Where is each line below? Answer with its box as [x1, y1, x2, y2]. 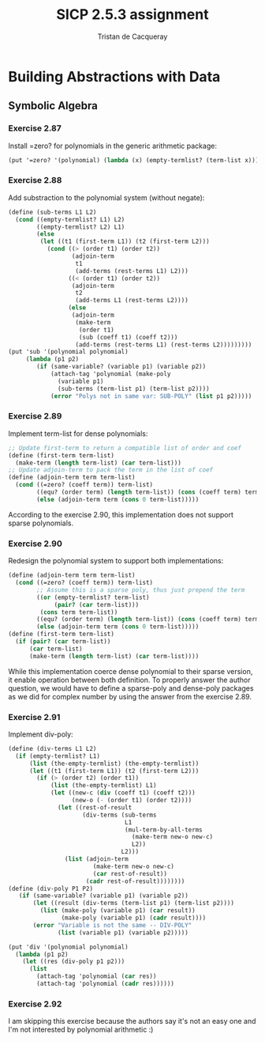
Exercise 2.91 [8, 711, 61, 722]
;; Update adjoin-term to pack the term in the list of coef [8, 466, 214, 474]
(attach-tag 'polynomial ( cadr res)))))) [36, 979, 175, 988]
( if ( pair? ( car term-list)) [15, 638, 111, 646]
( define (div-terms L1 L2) [8, 745, 97, 752]
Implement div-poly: [8, 729, 73, 739]
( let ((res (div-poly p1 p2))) [22, 957, 125, 966]
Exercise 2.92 [8, 998, 62, 1010]
